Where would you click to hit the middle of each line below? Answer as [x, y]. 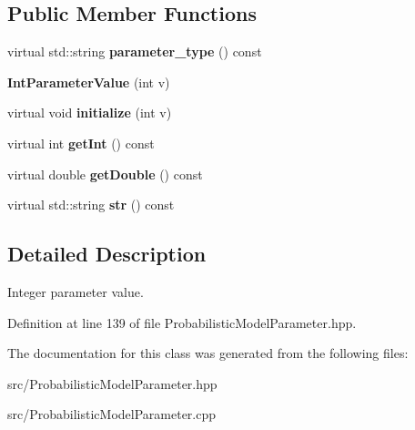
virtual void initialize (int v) [90, 113]
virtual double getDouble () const [105, 174]
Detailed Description [107, 254]
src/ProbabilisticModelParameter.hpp [112, 383]
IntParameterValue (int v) [89, 82]
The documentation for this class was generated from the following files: [208, 353]
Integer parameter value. [76, 291]
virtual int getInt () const [81, 143]
